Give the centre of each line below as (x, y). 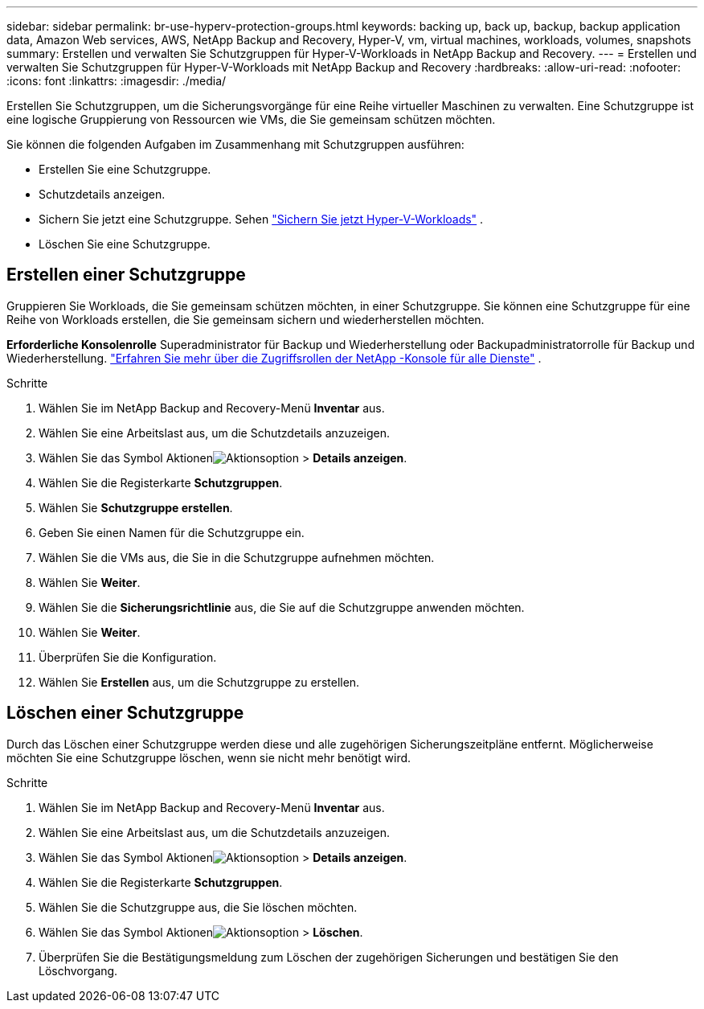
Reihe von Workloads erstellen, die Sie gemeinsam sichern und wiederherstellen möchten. (246, 319)
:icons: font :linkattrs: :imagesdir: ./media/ (117, 81)
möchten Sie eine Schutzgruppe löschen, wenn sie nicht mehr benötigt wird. (209, 757)
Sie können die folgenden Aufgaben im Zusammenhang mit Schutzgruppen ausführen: (235, 144)
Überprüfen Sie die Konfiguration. (128, 657)
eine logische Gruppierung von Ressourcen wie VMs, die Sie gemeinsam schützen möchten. (251, 119)
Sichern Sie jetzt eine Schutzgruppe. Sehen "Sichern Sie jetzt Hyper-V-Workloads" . (261, 219)
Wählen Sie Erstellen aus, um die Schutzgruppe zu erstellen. (199, 682)
